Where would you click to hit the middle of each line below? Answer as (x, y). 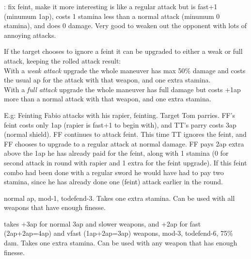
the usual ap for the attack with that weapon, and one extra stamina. (107, 80)
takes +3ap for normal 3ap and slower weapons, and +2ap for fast (102, 223)
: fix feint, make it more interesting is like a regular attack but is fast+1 (111, 6)
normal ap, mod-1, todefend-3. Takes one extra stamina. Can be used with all (119, 198)
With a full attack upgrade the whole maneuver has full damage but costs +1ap (122, 89)
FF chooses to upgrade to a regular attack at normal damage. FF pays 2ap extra (124, 143)
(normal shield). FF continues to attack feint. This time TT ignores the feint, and (125, 134)
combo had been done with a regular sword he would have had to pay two (114, 172)
